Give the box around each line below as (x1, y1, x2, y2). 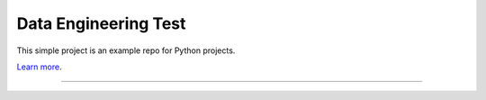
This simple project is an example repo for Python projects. (16, 45, 236, 56)
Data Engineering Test (16, 14, 186, 33)
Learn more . (16, 61, 62, 72)
